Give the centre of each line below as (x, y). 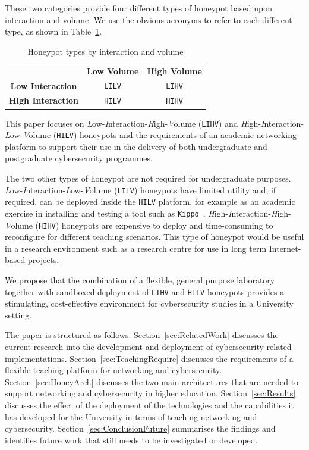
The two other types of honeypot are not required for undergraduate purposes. (148, 178)
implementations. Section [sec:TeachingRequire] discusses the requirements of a (149, 358)
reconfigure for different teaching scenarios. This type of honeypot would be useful (154, 237)
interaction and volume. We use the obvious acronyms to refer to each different (149, 19)
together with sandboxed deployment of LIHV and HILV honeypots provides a (145, 291)
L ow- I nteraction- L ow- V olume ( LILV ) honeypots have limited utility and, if (141, 190)
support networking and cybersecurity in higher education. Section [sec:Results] (150, 393)
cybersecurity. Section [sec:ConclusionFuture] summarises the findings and (140, 428)
